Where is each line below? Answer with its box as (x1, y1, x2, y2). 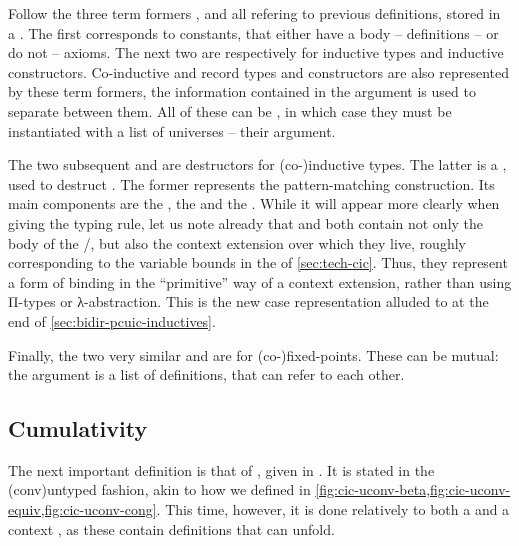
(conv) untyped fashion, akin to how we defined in (8, 479, 311, 500)
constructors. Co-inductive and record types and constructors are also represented (8, 61, 509, 82)
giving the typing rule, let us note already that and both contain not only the (8, 212, 484, 233)
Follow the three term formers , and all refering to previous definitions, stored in (8, 3, 501, 23)
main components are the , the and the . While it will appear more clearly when (8, 193, 500, 214)
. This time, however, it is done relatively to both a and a (156, 499, 510, 520)
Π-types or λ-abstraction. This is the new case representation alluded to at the (8, 291, 489, 312)
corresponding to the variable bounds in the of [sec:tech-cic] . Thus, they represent (8, 252, 508, 273)
